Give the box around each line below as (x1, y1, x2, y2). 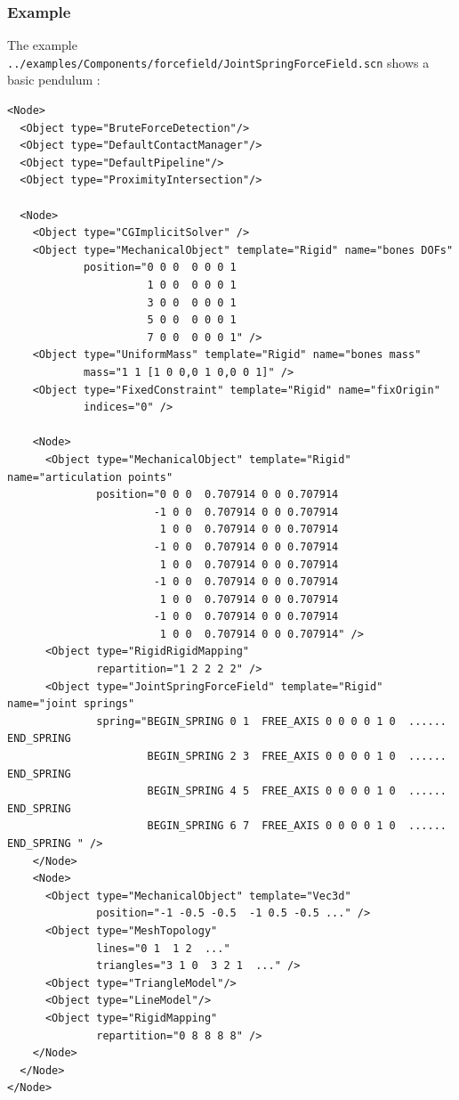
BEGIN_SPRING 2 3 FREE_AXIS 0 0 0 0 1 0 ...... (147, 750, 447, 763)
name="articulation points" (7, 470, 173, 484)
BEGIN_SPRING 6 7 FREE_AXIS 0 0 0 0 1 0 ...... (147, 819, 447, 833)
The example (7, 36, 77, 54)
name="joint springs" (7, 697, 135, 711)
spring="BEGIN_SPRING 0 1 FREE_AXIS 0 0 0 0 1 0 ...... (96, 714, 447, 728)
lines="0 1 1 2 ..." (96, 941, 230, 955)
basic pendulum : (7, 70, 101, 89)
